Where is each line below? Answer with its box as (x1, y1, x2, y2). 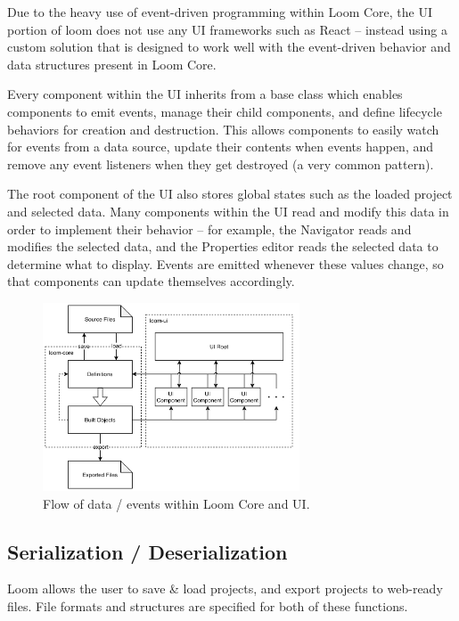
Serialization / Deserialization (7, 537, 288, 565)
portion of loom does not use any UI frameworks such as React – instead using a (7, 20, 447, 38)
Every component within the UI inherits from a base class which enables (7, 85, 403, 103)
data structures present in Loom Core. (7, 54, 217, 73)
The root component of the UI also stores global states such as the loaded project (7, 184, 453, 203)
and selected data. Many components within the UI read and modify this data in (7, 201, 449, 220)
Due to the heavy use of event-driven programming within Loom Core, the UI (7, 3, 432, 20)
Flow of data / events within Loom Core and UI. (43, 494, 310, 512)
